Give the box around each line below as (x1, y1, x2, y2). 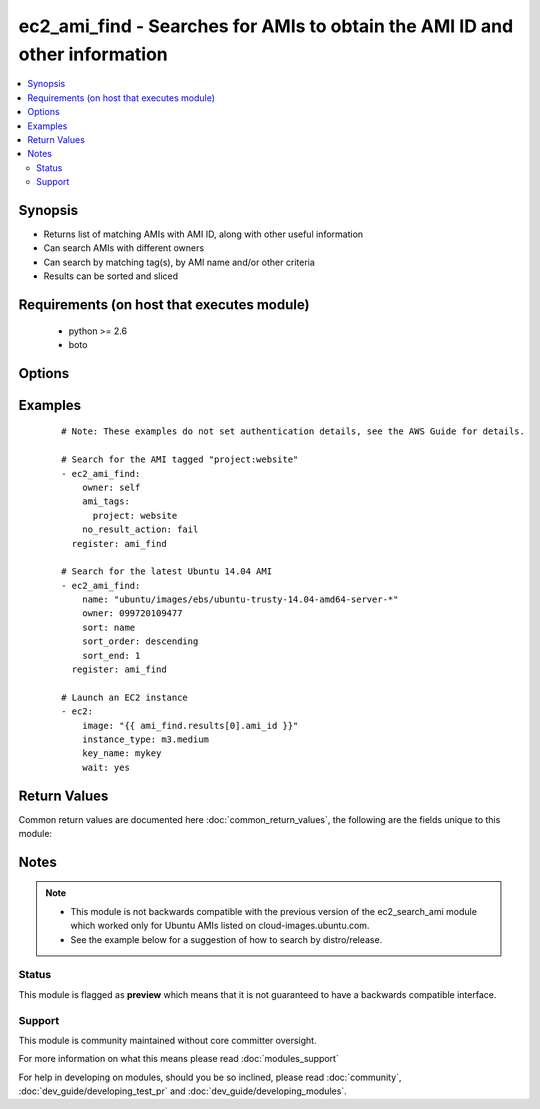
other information (18, 43, 169, 65)
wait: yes (81, 761, 130, 773)
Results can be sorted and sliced (43, 270, 179, 282)
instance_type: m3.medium (81, 733, 210, 745)
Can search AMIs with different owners (43, 242, 205, 254)
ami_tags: (81, 496, 130, 507)
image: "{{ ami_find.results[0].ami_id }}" (81, 720, 299, 731)
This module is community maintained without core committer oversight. (18, 1034, 317, 1046)
